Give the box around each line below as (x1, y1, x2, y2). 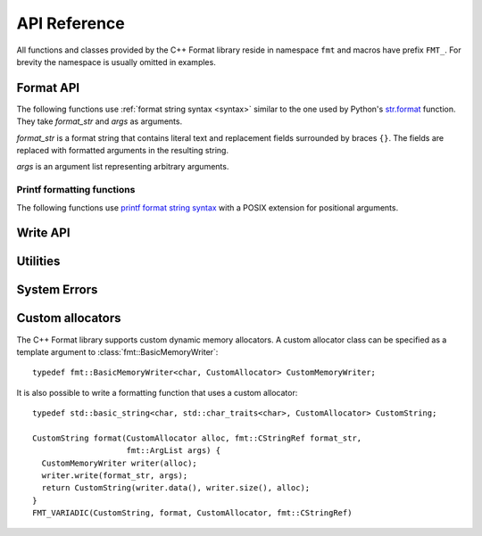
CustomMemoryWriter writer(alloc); (41, 458, 198, 468)
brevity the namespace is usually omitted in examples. (16, 56, 216, 67)
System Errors (16, 282, 98, 298)
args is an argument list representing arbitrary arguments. (16, 161, 229, 172)
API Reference (16, 13, 125, 33)
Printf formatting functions (16, 184, 136, 196)
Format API (16, 80, 80, 95)
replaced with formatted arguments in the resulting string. (16, 145, 229, 156)
